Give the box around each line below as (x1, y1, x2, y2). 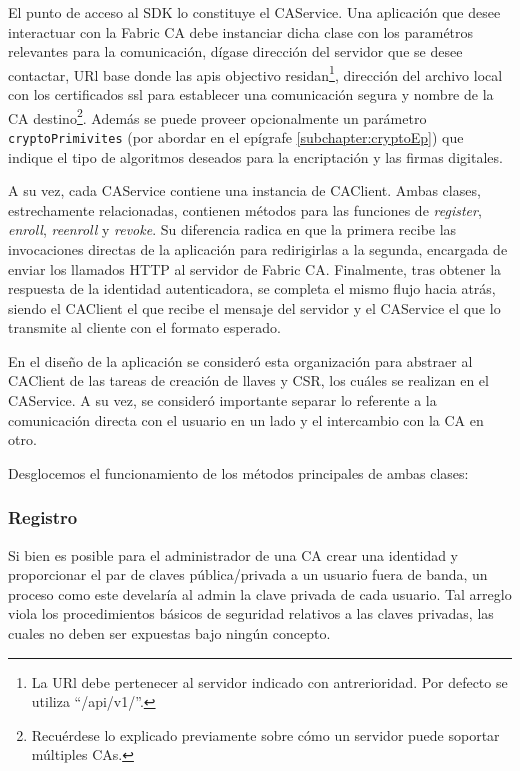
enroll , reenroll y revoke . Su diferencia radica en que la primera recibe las (8, 219, 457, 240)
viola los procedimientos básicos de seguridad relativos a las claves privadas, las (8, 603, 494, 624)
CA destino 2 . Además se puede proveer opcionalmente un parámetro (8, 104, 427, 128)
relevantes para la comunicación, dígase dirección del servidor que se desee (8, 41, 463, 62)
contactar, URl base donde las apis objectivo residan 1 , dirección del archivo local (8, 61, 503, 85)
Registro (8, 505, 78, 530)
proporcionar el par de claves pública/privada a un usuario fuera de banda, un (8, 564, 488, 585)
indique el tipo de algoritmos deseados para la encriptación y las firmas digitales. (8, 146, 503, 167)
